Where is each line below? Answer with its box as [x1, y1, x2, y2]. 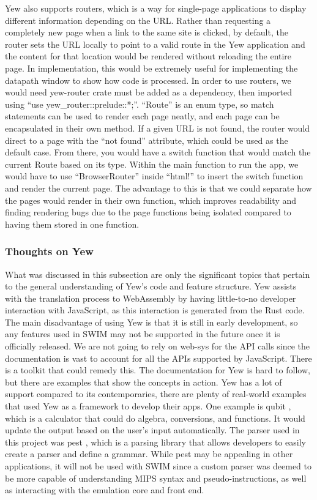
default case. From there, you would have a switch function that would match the [5, 146, 311, 159]
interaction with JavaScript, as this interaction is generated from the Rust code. [5, 304, 305, 316]
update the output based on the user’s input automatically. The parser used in [5, 424, 300, 436]
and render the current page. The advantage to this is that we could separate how [5, 181, 312, 194]
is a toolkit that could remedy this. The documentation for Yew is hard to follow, [5, 364, 310, 376]
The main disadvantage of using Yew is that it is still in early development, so [5, 315, 298, 328]
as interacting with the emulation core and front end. [5, 483, 204, 496]
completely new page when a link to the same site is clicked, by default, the [5, 26, 288, 39]
